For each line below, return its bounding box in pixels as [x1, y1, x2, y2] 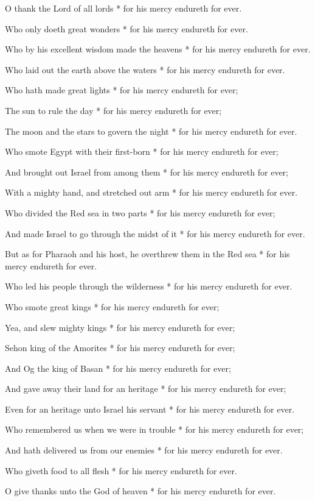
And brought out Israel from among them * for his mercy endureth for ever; [5, 165, 288, 178]
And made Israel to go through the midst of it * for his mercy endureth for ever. [5, 227, 305, 240]
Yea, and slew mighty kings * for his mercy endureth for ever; [5, 321, 235, 333]
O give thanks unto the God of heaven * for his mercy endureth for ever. [5, 485, 276, 497]
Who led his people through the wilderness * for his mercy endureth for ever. [5, 280, 292, 293]
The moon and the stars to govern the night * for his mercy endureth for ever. [5, 124, 297, 137]
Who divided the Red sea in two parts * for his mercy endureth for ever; [5, 206, 275, 219]
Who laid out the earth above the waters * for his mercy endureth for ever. [5, 63, 285, 76]
